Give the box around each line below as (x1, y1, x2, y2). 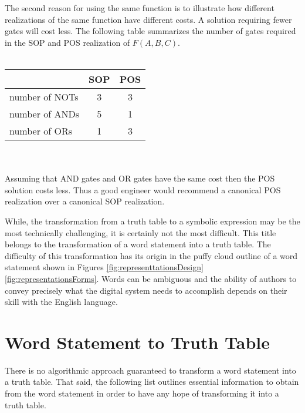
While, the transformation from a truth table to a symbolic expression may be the (5, 214, 300, 227)
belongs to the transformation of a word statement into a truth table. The (5, 238, 271, 250)
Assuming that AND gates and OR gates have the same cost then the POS (5, 172, 275, 184)
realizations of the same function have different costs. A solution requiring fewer (5, 13, 292, 25)
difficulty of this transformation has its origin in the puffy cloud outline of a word (5, 249, 298, 261)
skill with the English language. (5, 296, 118, 308)
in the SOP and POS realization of (5, 36, 130, 48)
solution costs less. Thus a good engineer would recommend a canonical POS (5, 183, 281, 196)
